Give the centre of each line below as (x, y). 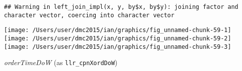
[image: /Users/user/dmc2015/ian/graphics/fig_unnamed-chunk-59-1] (118, 30)
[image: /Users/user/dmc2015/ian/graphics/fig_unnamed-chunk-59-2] (118, 38)
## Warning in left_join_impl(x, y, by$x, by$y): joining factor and (121, 7)
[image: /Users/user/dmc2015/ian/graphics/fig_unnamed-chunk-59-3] (118, 47)
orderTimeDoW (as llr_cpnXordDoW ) (61, 62)
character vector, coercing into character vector (89, 15)
